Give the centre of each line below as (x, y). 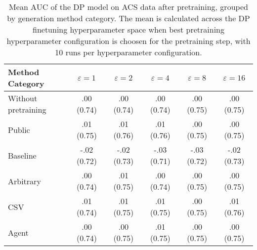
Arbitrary (24, 181)
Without (23, 98)
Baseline (22, 155)
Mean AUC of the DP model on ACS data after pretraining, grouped (128, 7)
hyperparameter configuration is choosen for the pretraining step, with (128, 41)
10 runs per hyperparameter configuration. (128, 52)
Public (19, 129)
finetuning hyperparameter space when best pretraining (128, 29)
